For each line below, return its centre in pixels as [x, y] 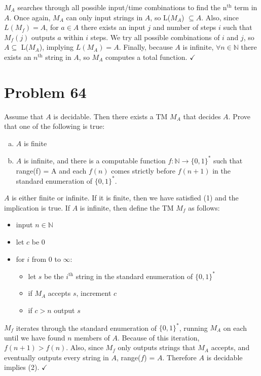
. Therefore [179, 357]
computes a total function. [146, 57]
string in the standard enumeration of [134, 276]
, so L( [160, 17]
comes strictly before [143, 170]
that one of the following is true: [54, 126]
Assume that [24, 116]
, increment [94, 293]
